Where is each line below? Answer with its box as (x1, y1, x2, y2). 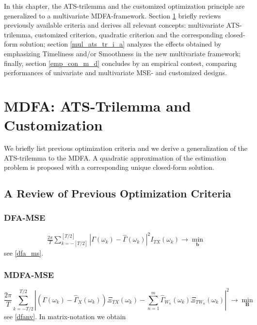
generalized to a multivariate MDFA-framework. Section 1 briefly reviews (4, 10, 221, 20)
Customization (4, 115, 103, 135)
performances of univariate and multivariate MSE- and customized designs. (4, 67, 227, 78)
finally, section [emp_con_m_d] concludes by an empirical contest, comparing (4, 58, 237, 68)
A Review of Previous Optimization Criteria (4, 186, 231, 201)
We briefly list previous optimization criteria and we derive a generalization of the (4, 143, 248, 153)
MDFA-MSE (4, 268, 54, 280)
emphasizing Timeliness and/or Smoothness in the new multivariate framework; (4, 48, 241, 58)
